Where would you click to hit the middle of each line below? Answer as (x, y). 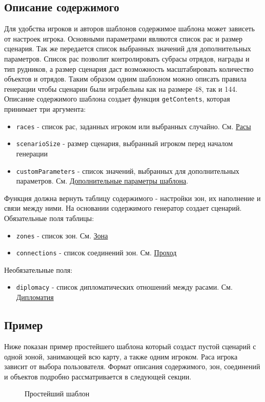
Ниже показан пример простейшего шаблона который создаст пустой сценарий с (130, 346)
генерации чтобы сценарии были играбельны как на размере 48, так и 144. (121, 88)
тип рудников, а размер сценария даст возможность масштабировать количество (129, 68)
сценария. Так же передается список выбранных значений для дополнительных (128, 48)
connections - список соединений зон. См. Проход (96, 253)
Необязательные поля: (38, 269)
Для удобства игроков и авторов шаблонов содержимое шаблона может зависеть (129, 28)
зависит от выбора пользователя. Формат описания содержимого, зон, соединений (132, 366)
